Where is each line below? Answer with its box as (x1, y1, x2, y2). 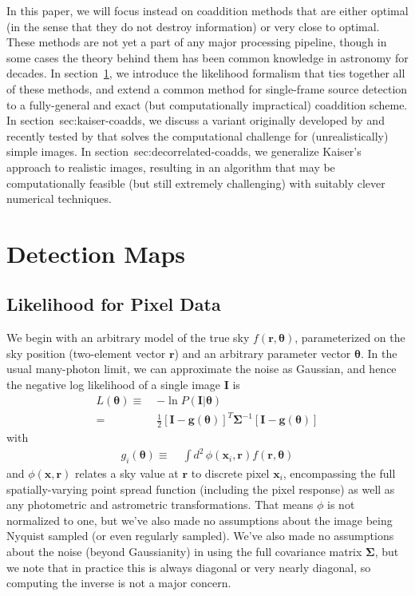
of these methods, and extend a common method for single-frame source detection (6, 80, 408, 97)
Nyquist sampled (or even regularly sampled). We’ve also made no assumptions (6, 527, 394, 544)
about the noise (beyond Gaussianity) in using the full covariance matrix (6, 542, 362, 559)
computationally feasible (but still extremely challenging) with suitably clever (6, 174, 385, 191)
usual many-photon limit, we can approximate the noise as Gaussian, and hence (6, 360, 397, 377)
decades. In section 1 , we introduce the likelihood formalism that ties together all (6, 65, 405, 81)
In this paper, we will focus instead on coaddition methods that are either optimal (6, 2, 409, 18)
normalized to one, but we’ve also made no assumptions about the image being (6, 511, 393, 528)
